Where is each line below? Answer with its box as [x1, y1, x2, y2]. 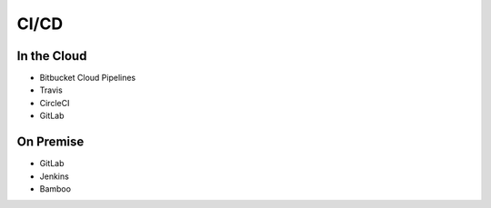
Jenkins [39, 171, 70, 182]
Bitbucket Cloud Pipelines [39, 73, 136, 84]
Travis [39, 84, 63, 95]
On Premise [16, 134, 85, 150]
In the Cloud [16, 48, 87, 64]
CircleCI [39, 97, 70, 108]
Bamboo [39, 183, 72, 194]
